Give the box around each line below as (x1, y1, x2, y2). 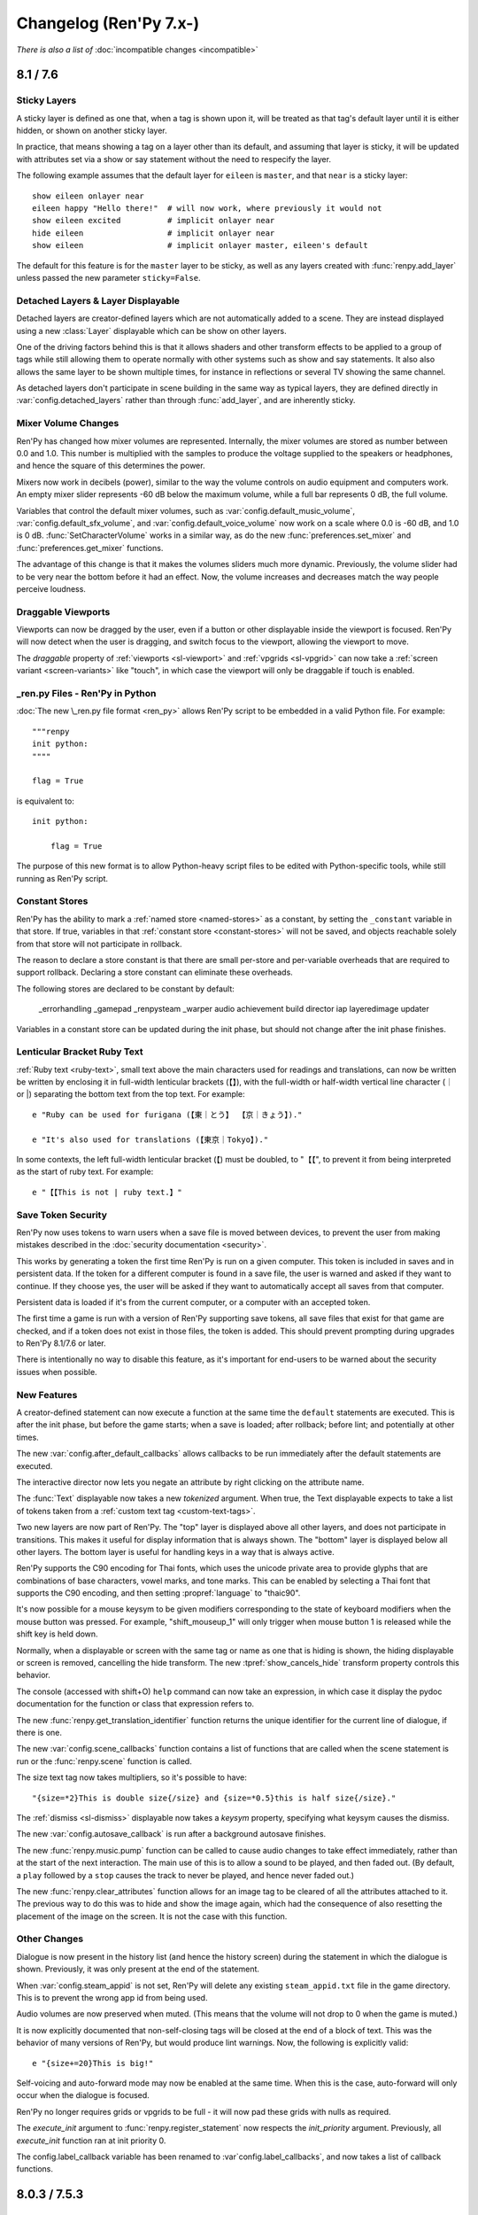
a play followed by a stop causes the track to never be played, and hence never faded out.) (16, 1869, 354, 1880)
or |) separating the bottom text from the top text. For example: (16, 1089, 245, 1100)
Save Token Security (16, 1209, 108, 1221)
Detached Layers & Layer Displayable (16, 294, 181, 307)
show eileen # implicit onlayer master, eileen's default (32, 240, 368, 251)
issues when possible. (16, 1366, 97, 1377)
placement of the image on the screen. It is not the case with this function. (16, 1910, 288, 1922)
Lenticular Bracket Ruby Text (16, 1045, 143, 1058)
